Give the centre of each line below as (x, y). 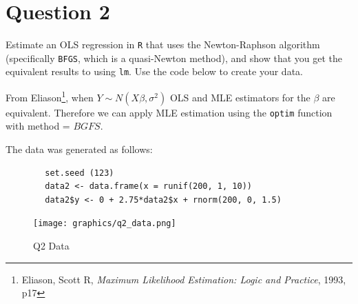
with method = (38, 126)
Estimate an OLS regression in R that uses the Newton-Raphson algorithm (163, 44)
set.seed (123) (80, 173)
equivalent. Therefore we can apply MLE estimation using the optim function (169, 112)
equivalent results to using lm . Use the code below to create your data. (154, 71)
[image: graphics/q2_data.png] (105, 224)
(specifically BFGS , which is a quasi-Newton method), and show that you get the (174, 58)
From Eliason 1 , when (50, 96)
